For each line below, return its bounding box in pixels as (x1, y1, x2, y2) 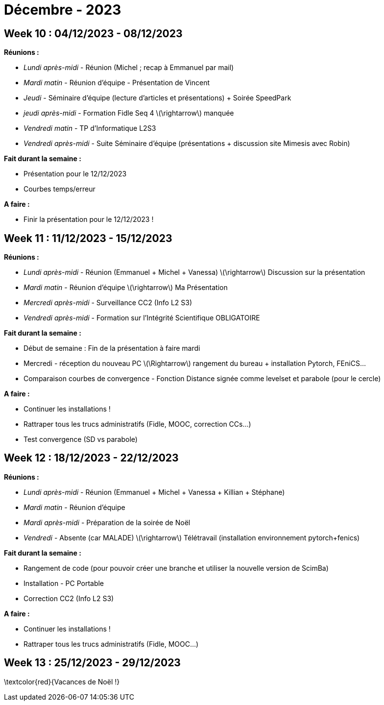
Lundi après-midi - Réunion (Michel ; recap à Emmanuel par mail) (24, 63, 234, 72)
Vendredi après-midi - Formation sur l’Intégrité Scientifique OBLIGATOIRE (24, 314, 260, 322)
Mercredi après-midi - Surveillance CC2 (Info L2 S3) (24, 298, 192, 307)
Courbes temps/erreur (24, 185, 96, 194)
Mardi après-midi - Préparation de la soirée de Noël (24, 518, 191, 527)
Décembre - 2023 (4, 1, 121, 18)
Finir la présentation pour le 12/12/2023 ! (24, 215, 154, 224)
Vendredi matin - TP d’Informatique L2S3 (24, 124, 156, 133)
